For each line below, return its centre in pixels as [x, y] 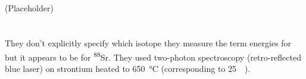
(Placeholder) [29, 8]
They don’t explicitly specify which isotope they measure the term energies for [148, 42]
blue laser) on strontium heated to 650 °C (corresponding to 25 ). [128, 68]
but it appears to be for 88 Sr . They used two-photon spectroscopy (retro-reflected [153, 56]
